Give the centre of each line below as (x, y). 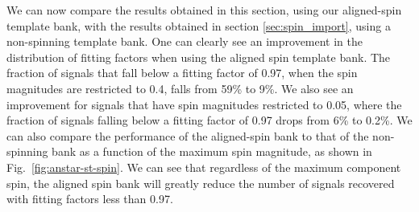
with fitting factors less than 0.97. (90, 199)
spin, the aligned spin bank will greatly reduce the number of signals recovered (201, 183)
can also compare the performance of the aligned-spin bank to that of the (188, 135)
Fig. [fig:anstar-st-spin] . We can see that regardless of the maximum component (204, 167)
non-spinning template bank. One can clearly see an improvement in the (185, 41)
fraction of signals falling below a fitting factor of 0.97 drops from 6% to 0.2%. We (209, 120)
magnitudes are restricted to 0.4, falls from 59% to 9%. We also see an (180, 88)
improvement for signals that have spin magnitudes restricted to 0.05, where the (204, 104)
